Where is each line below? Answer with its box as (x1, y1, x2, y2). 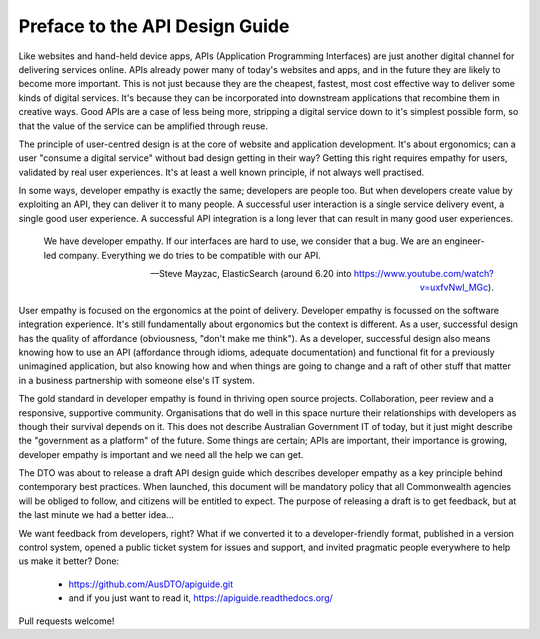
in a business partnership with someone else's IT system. (18, 374, 255, 386)
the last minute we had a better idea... (18, 509, 174, 521)
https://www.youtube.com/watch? (353, 268, 494, 280)
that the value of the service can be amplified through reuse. (18, 120, 269, 132)
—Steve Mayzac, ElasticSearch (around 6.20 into (150, 268, 352, 280)
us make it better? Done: (18, 555, 120, 567)
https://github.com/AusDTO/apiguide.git (68, 578, 234, 590)
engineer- (444, 235, 485, 247)
